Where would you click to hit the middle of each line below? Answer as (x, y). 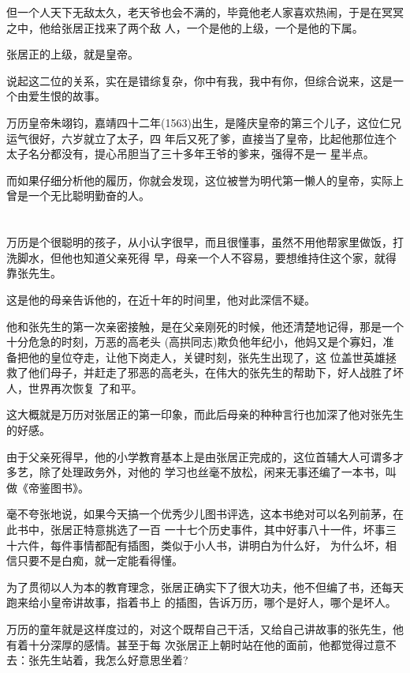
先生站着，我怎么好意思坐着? (114, 660)
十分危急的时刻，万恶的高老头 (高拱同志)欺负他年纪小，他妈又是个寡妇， (195, 342)
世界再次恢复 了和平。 (85, 387)
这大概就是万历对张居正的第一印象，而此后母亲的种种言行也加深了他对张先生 (205, 414)
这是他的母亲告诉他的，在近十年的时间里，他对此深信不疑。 (161, 299)
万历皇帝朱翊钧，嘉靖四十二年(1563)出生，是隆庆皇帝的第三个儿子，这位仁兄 (204, 122)
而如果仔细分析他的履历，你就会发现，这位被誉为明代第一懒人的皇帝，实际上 (205, 180)
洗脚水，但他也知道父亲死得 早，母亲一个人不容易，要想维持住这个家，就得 (201, 257)
